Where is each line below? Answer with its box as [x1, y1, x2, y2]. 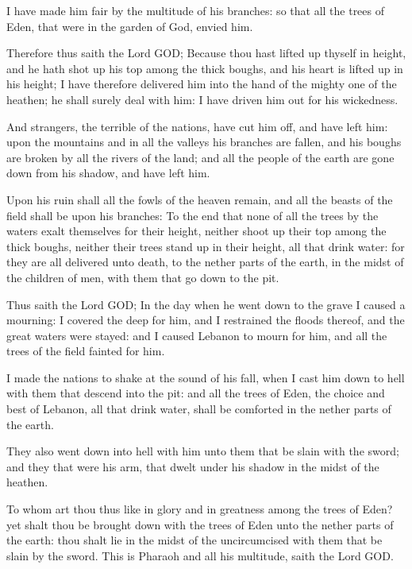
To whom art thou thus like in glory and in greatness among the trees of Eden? [6, 501, 393, 517]
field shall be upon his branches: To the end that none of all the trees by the [6, 207, 379, 223]
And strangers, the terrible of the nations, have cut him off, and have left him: [6, 118, 388, 134]
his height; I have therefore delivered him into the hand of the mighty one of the [6, 75, 397, 92]
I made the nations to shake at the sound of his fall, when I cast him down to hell [6, 369, 405, 385]
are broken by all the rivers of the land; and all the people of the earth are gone [6, 149, 395, 165]
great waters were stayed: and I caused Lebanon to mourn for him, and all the [6, 327, 387, 343]
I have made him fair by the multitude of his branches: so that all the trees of [6, 2, 385, 18]
